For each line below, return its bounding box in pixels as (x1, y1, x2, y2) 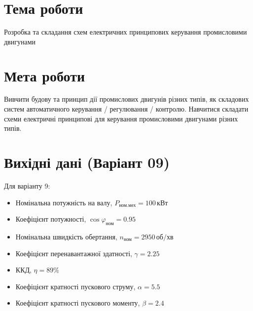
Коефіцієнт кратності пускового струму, (15, 281, 136, 291)
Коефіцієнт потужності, (15, 214, 86, 224)
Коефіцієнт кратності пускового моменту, (15, 298, 140, 308)
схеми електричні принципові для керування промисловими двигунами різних (4, 113, 238, 123)
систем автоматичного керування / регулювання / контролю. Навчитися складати (4, 104, 249, 114)
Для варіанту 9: (4, 180, 50, 191)
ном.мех (119, 202, 136, 208)
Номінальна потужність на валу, (15, 197, 112, 207)
